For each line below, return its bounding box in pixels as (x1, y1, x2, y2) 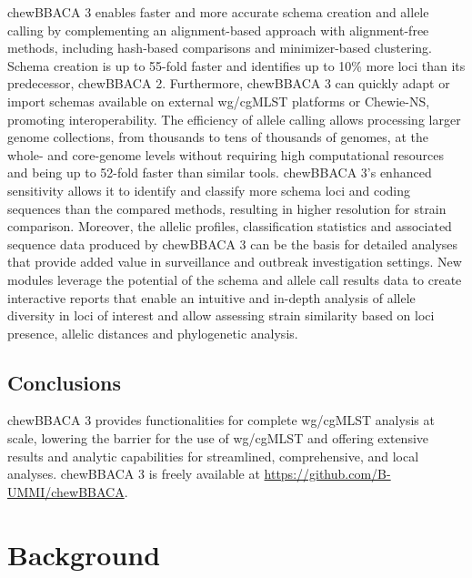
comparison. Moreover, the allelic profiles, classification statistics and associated (7, 217, 452, 236)
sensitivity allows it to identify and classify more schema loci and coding (7, 180, 411, 199)
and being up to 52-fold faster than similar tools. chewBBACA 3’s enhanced (7, 163, 432, 182)
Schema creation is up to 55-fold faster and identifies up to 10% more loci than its (7, 56, 466, 75)
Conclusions (7, 368, 122, 396)
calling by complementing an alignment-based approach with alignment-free (7, 20, 429, 39)
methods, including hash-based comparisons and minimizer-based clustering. (7, 38, 432, 57)
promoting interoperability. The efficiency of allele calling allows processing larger (7, 109, 461, 128)
